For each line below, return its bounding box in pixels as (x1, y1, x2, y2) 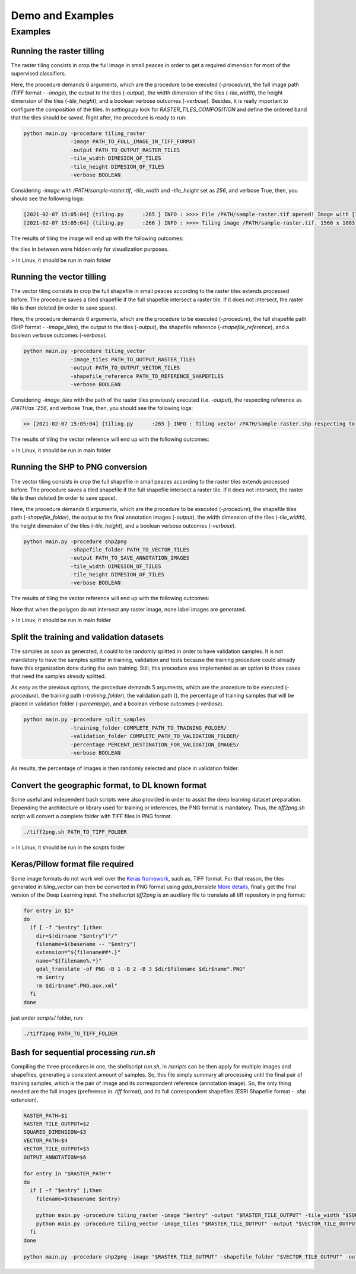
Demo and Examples (11, 9, 114, 22)
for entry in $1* (23, 907, 74, 914)
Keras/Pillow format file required (11, 859, 134, 869)
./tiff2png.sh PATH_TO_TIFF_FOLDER (23, 828, 127, 835)
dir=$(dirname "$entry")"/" (36, 932, 118, 939)
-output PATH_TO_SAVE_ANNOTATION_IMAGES (70, 554, 190, 562)
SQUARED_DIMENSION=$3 (23, 1129, 87, 1136)
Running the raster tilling (11, 46, 104, 56)
